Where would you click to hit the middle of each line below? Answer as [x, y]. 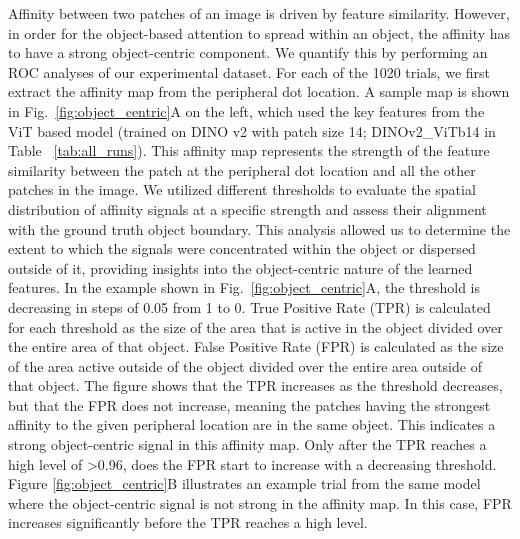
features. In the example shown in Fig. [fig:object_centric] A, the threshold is [244, 287]
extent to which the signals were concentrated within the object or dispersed [242, 248]
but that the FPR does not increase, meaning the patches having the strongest [249, 404]
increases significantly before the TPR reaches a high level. [188, 522]
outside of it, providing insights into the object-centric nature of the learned [240, 267]
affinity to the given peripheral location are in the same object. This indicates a [252, 424]
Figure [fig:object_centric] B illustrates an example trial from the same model [244, 483]
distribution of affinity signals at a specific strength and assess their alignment [247, 208]
